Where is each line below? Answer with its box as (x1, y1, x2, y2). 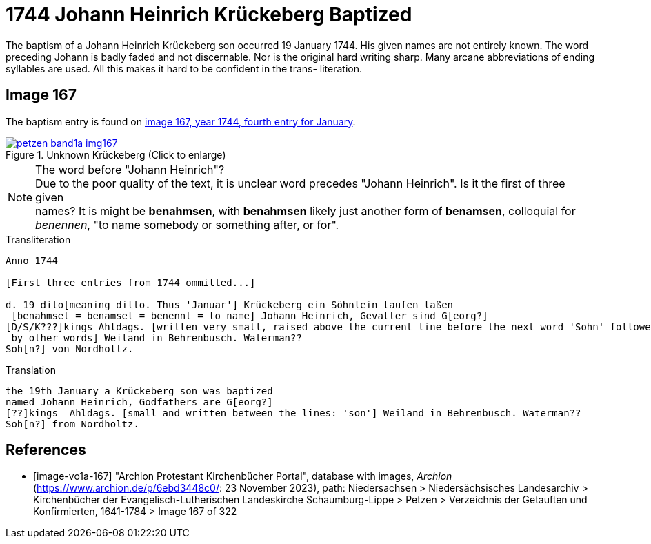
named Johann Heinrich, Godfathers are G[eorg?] (6, 396, 273, 407)
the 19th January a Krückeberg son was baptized (6, 385, 273, 396)
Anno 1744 (6, 254, 58, 266)
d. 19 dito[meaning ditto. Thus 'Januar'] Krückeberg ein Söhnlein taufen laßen (6, 299, 454, 310)
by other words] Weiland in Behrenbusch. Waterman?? (11, 332, 302, 343)
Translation (6, 363, 56, 376)
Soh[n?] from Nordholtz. (6, 418, 139, 430)
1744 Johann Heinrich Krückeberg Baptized (6, 3, 412, 26)
